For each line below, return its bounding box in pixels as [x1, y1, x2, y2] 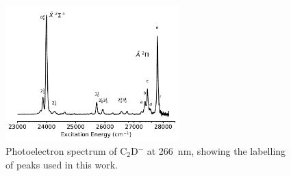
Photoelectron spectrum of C [5, 143, 127, 158]
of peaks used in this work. [5, 157, 118, 171]
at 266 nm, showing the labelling [147, 143, 286, 158]
